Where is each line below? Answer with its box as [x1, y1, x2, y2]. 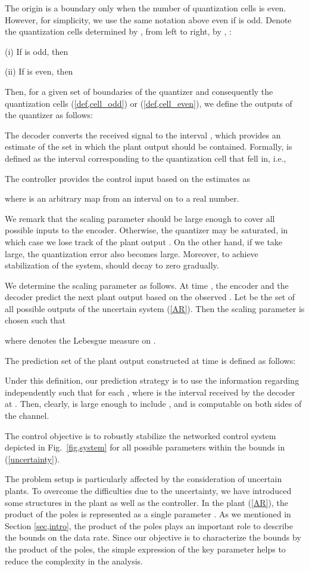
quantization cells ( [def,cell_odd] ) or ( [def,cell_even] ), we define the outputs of [5, 97, 292, 109]
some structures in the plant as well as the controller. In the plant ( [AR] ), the [5, 496, 288, 508]
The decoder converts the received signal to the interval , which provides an [5, 128, 281, 141]
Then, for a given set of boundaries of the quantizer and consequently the [5, 85, 273, 97]
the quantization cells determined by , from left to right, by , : [5, 25, 232, 38]
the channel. [5, 409, 49, 422]
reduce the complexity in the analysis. [5, 554, 143, 567]
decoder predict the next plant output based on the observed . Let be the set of [5, 291, 295, 303]
